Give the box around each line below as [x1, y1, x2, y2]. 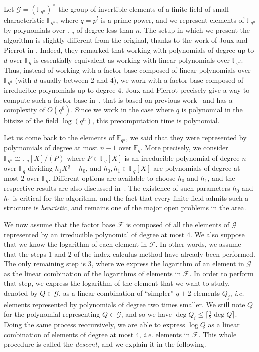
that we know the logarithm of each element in [4, 239, 147, 249]
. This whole [198, 329, 237, 339]
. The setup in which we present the [140, 24, 250, 35]
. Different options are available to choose [48, 173, 176, 183]
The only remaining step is [4, 258, 86, 269]
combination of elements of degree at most [4, 329, 134, 339]
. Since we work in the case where [71, 104, 174, 115]
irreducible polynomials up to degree [4, 85, 116, 95]
